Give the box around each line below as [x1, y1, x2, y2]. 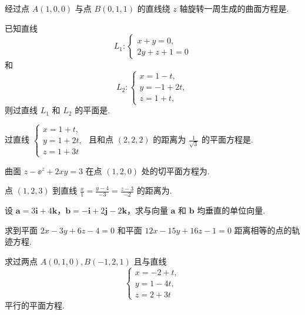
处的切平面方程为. [141, 164, 210, 177]
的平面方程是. [201, 133, 253, 145]
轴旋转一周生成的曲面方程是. [179, 2, 289, 14]
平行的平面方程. [5, 299, 65, 311]
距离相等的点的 [234, 223, 292, 236]
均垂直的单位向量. [197, 204, 266, 216]
